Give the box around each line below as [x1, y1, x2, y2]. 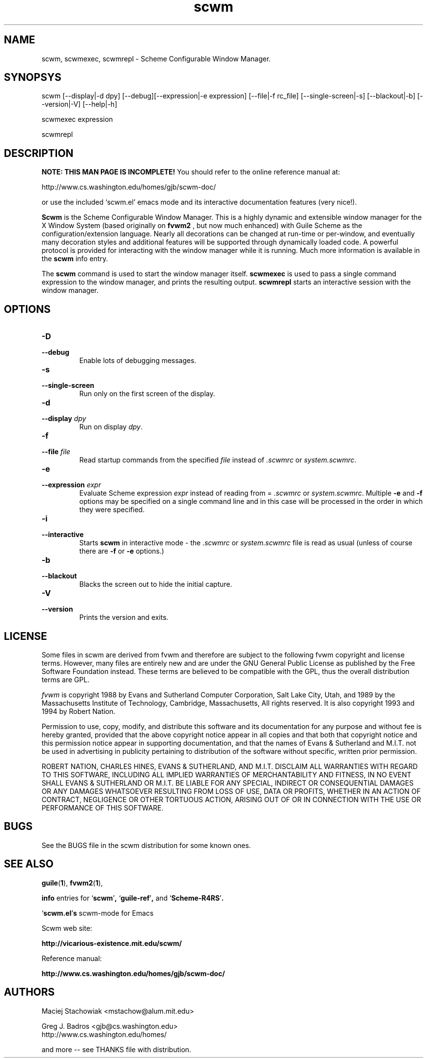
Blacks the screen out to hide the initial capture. [79, 580, 233, 589]
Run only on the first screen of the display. [79, 389, 215, 398]
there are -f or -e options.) [79, 547, 164, 556]
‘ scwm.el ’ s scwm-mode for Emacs [41, 908, 154, 917]
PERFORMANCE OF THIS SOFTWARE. [41, 803, 164, 812]
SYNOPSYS [4, 71, 61, 84]
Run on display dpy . [79, 423, 143, 431]
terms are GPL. [41, 675, 90, 684]
